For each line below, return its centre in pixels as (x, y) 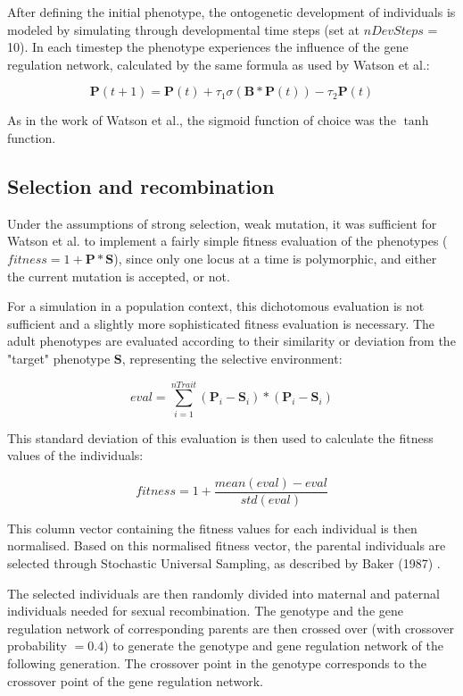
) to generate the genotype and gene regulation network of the (274, 646)
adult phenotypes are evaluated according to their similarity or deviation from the (231, 341)
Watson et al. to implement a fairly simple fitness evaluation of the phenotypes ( (227, 241)
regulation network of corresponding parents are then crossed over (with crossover (231, 628)
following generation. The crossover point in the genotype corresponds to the (217, 663)
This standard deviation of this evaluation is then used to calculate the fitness (220, 437)
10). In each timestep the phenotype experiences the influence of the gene (208, 47)
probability (37, 646)
